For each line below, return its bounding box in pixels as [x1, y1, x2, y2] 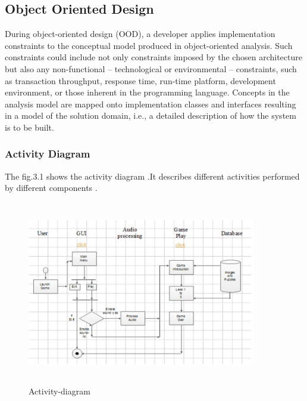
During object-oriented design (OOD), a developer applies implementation [5, 27, 275, 40]
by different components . [5, 181, 98, 194]
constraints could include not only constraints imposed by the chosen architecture [5, 51, 302, 63]
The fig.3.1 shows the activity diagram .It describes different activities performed [5, 169, 300, 182]
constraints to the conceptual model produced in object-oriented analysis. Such [5, 39, 293, 51]
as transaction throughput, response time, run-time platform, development [5, 74, 276, 87]
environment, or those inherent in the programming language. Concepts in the [5, 86, 290, 98]
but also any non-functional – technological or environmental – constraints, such [5, 62, 297, 75]
